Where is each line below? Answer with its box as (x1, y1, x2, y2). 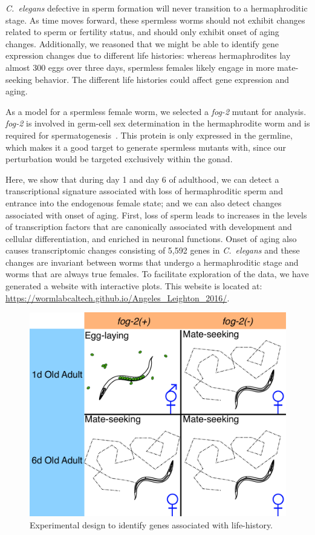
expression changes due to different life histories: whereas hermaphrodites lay (5, 49, 291, 62)
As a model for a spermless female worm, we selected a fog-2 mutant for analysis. (5, 105, 307, 117)
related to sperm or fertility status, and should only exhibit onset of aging (5, 25, 279, 38)
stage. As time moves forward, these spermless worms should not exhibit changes (5, 13, 305, 26)
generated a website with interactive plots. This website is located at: (5, 280, 262, 292)
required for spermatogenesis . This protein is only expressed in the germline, (5, 128, 293, 141)
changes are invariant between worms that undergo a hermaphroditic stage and (5, 255, 299, 268)
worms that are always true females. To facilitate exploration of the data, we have (5, 267, 309, 280)
